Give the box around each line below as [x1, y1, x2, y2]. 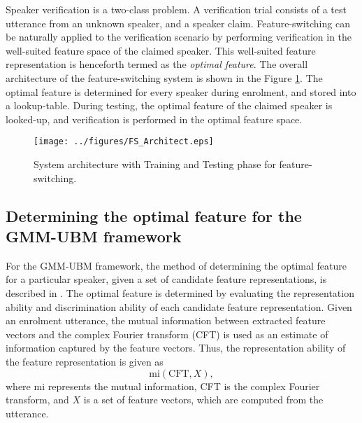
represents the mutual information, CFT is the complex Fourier [48, 378, 320, 393]
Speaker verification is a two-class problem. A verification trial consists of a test [6, 2, 347, 16]
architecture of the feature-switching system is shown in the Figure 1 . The [6, 70, 323, 85]
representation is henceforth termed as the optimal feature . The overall [6, 57, 308, 71]
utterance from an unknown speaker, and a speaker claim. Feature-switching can [6, 15, 350, 30]
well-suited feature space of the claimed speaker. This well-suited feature [6, 43, 316, 57]
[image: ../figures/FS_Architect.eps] [34, 137, 214, 147]
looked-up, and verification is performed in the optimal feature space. [6, 111, 303, 126]
